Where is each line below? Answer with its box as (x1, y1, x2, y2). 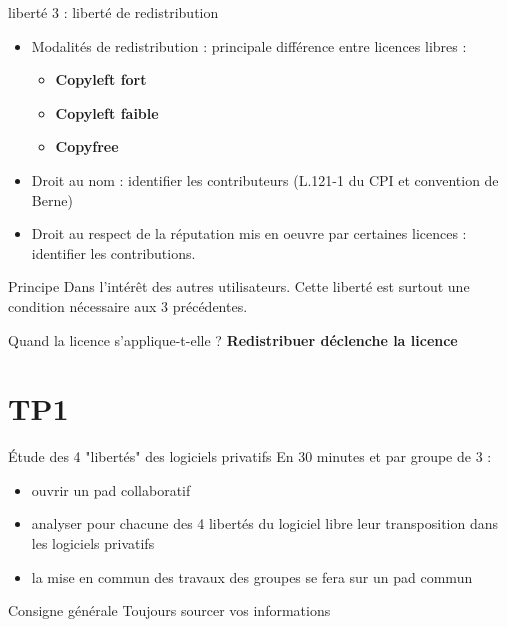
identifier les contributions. (31, 242, 196, 263)
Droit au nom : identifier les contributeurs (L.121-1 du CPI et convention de (31, 169, 499, 190)
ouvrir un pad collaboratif (31, 479, 191, 500)
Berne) (31, 189, 73, 210)
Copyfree (55, 136, 119, 157)
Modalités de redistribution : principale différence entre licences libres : (31, 35, 467, 56)
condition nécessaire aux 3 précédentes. (8, 295, 248, 316)
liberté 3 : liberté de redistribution (8, 2, 219, 22)
